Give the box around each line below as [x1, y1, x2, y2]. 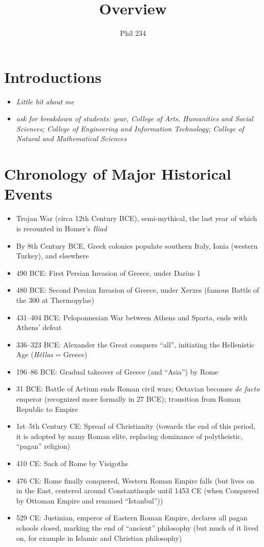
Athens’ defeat [16, 322, 62, 333]
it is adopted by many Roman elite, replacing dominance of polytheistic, [16, 430, 243, 441]
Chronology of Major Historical [4, 163, 231, 184]
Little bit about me [16, 96, 74, 106]
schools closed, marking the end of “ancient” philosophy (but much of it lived [16, 522, 259, 533]
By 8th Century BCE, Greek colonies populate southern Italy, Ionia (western [16, 240, 258, 251]
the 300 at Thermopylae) [16, 294, 95, 305]
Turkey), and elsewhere [16, 250, 89, 261]
